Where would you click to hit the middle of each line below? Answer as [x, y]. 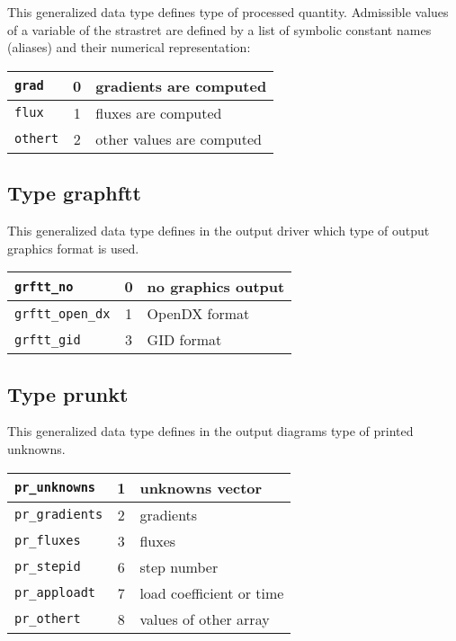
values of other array [205, 619]
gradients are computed [181, 85]
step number [179, 566]
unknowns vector [201, 487]
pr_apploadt [55, 593]
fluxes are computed [159, 112]
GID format [184, 340]
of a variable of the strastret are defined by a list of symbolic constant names [219, 29]
